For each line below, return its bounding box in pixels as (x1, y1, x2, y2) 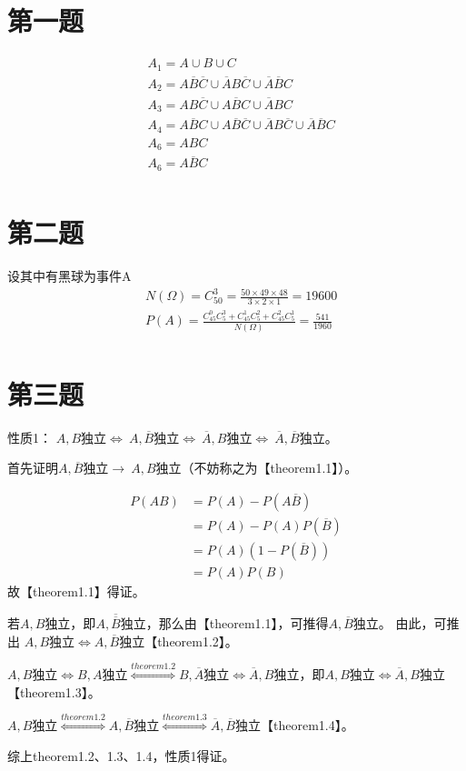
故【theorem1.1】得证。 (7, 582, 145, 601)
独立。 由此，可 (352, 614, 447, 633)
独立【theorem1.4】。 (235, 716, 354, 735)
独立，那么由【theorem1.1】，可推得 (120, 614, 329, 633)
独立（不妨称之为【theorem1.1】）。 (155, 458, 358, 477)
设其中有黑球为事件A (7, 266, 132, 285)
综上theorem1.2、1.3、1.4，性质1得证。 (7, 746, 235, 765)
